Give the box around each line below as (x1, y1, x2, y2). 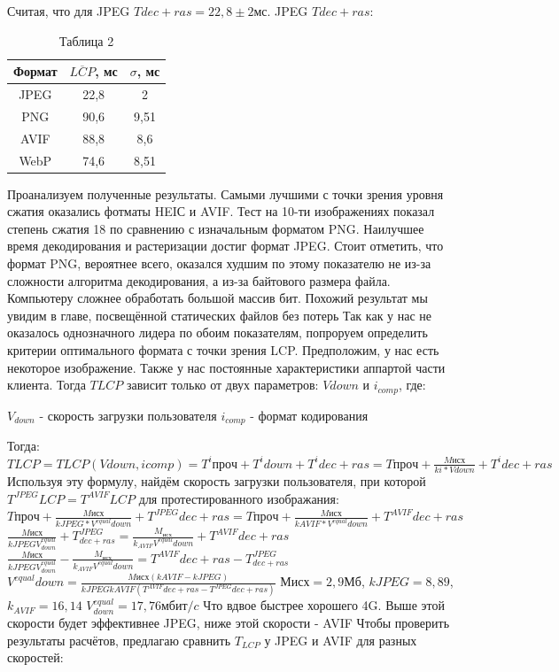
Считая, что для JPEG (7, 2, 130, 19)
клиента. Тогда (7, 375, 86, 394)
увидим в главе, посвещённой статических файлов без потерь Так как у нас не (7, 305, 432, 324)
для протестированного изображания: (138, 489, 339, 507)
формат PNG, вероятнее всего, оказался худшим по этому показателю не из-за (7, 254, 431, 273)
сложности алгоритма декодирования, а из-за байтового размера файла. (7, 271, 391, 290)
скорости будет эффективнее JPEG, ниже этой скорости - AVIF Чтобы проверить (7, 614, 450, 632)
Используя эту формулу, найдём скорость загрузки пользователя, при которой (7, 472, 426, 490)
